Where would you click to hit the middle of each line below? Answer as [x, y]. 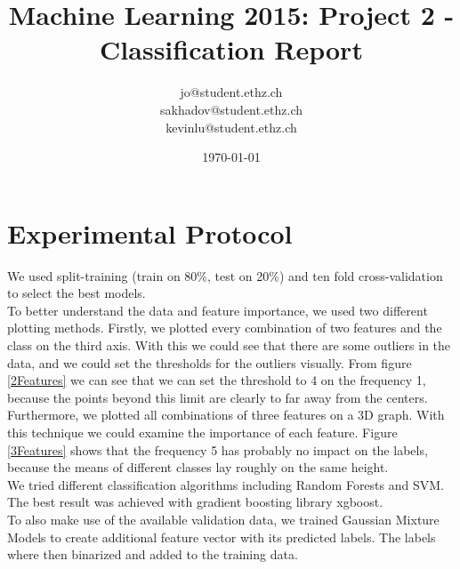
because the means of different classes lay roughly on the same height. [198, 467]
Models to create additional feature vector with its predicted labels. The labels [222, 537]
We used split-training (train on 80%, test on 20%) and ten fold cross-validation [225, 275]
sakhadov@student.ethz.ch [231, 109]
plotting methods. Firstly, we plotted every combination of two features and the [225, 328]
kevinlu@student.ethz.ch [231, 127]
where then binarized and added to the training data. [153, 554]
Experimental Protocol [150, 232]
